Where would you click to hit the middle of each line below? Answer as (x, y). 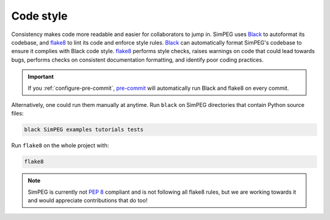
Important (41, 77)
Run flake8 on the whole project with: (60, 145)
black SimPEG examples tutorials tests (84, 130)
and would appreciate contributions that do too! (88, 200)
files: (17, 114)
